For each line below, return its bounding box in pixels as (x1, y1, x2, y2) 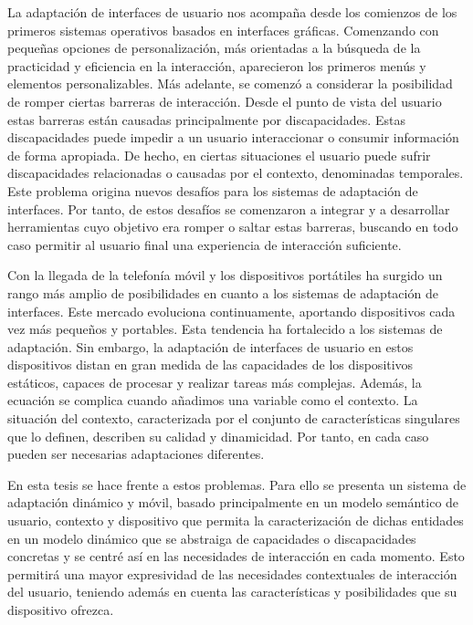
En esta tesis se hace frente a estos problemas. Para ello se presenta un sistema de (7, 474, 467, 494)
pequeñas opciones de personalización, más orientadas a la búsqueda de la (7, 38, 421, 57)
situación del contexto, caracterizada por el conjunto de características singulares (7, 409, 460, 428)
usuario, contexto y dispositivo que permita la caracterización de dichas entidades (7, 511, 464, 530)
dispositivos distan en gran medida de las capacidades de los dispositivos (7, 355, 414, 374)
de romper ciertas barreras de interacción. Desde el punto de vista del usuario (7, 91, 442, 110)
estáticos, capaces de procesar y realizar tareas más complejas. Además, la (7, 372, 422, 391)
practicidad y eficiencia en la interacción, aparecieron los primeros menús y (7, 56, 426, 75)
